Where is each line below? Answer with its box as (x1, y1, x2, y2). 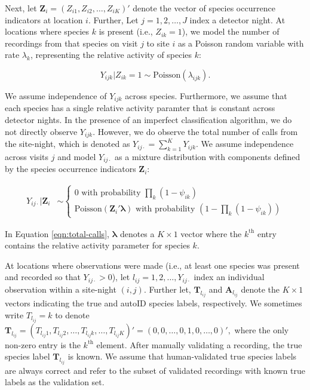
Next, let (5, 2, 37, 14)
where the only (234, 323, 289, 336)
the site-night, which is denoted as (5, 137, 130, 150)
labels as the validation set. (5, 376, 105, 388)
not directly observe (5, 125, 78, 137)
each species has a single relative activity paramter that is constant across (5, 102, 275, 114)
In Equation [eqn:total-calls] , (5, 227, 109, 239)
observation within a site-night (5, 282, 116, 295)
